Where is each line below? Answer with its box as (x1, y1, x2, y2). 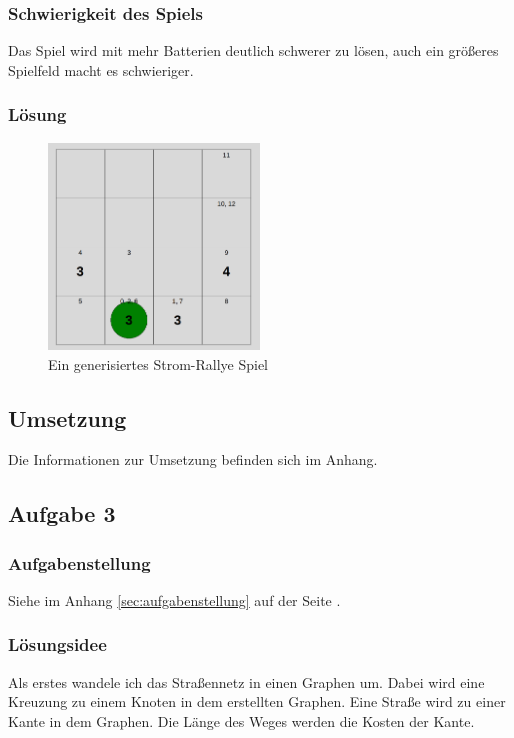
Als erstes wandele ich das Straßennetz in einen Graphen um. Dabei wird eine (8, 671, 485, 692)
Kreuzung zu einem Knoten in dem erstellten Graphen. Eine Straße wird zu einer (8, 691, 506, 712)
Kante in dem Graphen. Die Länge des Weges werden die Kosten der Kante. (8, 710, 475, 731)
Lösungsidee (8, 632, 107, 657)
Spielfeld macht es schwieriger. (8, 59, 194, 80)
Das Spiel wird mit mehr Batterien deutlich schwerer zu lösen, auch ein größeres (8, 40, 499, 61)
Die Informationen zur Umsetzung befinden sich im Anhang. (8, 449, 378, 470)
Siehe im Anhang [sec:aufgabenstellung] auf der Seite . (8, 589, 341, 610)
